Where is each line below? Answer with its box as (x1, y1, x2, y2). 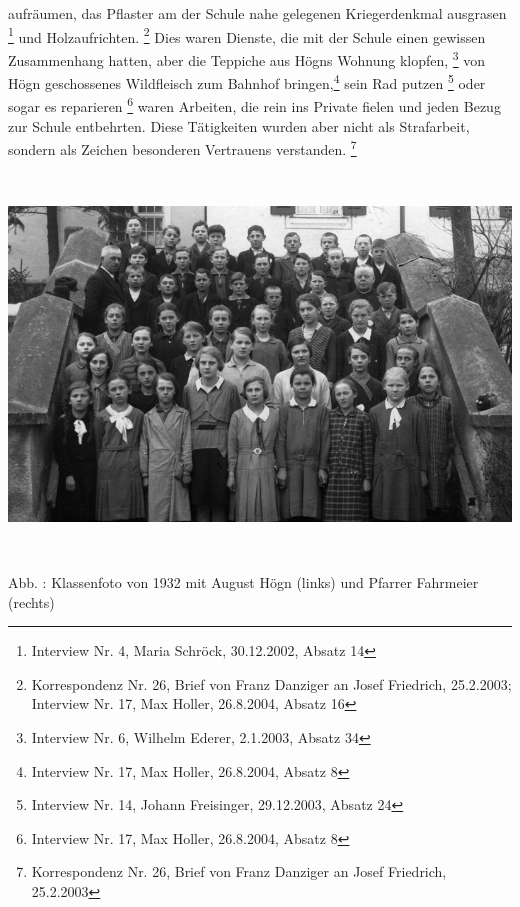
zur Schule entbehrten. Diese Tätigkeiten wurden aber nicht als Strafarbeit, (8, 115, 470, 136)
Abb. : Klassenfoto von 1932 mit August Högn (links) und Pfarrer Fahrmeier (8, 572, 479, 593)
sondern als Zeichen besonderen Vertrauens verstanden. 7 (8, 136, 357, 159)
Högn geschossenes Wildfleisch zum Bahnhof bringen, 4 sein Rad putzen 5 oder (8, 70, 486, 93)
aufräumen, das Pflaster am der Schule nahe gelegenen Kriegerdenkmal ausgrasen (8, 3, 507, 23)
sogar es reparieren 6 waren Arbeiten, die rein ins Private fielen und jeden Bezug (8, 93, 501, 116)
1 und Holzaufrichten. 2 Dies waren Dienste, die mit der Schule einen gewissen (8, 23, 486, 47)
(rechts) (8, 591, 55, 612)
